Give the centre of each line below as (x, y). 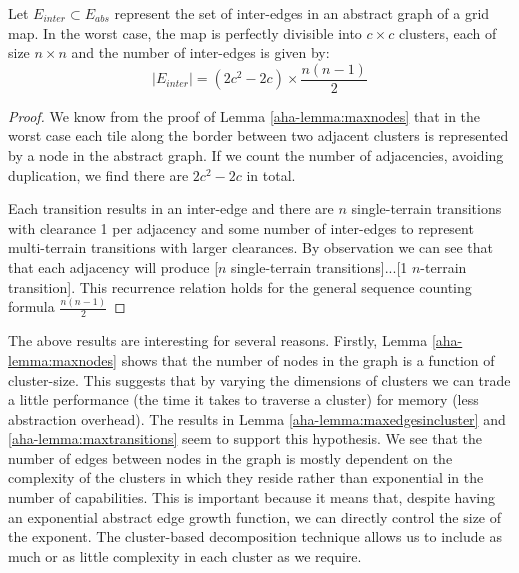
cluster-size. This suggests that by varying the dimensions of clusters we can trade (259, 379)
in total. (271, 174)
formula (31, 306)
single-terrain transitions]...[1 (319, 267)
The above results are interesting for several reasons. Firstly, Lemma (218, 340)
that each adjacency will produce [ (113, 267)
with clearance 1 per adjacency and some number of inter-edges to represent (241, 227)
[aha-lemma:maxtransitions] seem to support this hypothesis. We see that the (245, 438)
